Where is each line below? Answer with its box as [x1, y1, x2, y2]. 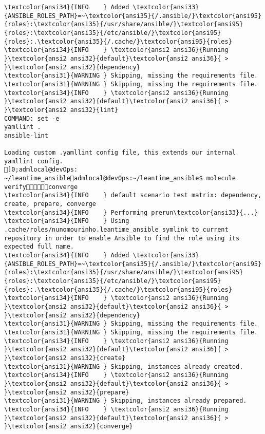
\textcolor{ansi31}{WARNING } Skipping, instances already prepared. [4, 397, 247, 405]
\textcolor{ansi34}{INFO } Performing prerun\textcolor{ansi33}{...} [4, 209, 258, 216]
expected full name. [4, 243, 74, 251]
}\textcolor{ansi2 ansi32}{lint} [4, 106, 118, 114]
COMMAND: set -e [4, 115, 60, 122]
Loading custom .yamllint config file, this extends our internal [4, 149, 236, 157]
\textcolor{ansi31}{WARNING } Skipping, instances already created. [4, 363, 243, 370]
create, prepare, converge [4, 200, 96, 208]
